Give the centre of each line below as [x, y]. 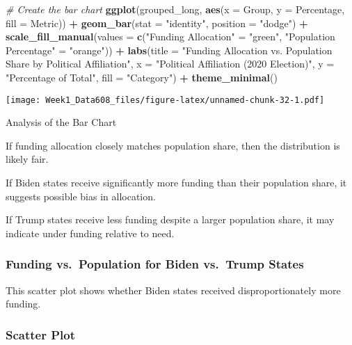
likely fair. [27, 159]
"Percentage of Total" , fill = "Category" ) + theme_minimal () [142, 77]
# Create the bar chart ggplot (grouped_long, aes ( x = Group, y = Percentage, [175, 9]
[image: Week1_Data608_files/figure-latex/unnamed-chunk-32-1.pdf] [165, 100]
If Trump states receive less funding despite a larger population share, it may [170, 219]
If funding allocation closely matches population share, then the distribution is [173, 145]
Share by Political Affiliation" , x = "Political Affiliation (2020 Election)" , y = [170, 64]
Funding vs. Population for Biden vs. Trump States [155, 264]
